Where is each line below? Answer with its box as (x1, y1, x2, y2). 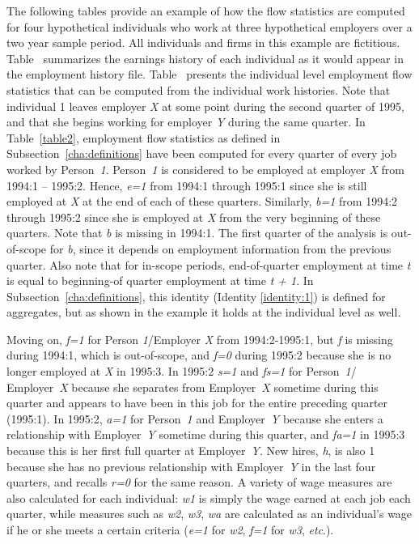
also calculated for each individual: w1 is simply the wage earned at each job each (6, 489, 411, 506)
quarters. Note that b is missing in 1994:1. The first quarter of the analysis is (6, 224, 388, 241)
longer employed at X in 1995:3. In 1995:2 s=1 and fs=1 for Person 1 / (6, 363, 357, 380)
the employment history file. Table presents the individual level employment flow (6, 66, 413, 83)
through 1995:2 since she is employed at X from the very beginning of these (6, 208, 381, 225)
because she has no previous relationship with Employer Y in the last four (6, 457, 376, 474)
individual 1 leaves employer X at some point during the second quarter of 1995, (6, 97, 404, 114)
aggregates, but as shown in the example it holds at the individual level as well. (6, 304, 401, 321)
